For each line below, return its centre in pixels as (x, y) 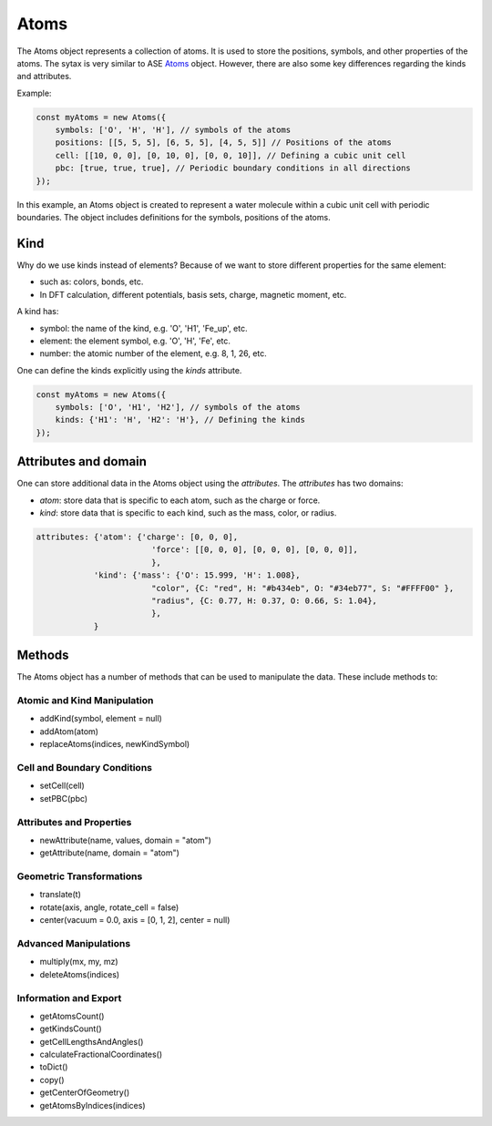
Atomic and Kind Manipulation (85, 701)
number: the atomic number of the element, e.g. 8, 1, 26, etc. (154, 353)
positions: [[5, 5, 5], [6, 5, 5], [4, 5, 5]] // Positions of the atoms (223, 143)
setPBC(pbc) (64, 798)
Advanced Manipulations (74, 943)
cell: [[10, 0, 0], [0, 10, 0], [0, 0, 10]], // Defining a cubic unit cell (231, 155)
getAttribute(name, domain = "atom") (109, 853)
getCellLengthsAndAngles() (92, 1041)
